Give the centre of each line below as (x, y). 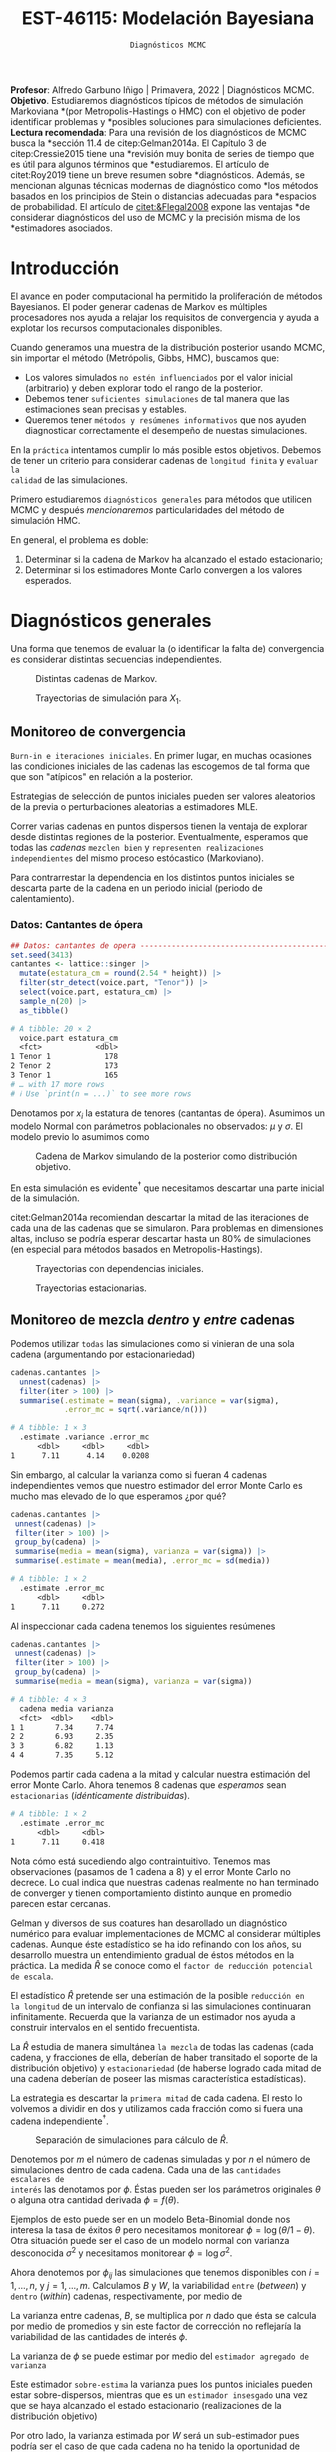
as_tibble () (44, 1010)
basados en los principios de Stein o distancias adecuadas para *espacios (163, 196)
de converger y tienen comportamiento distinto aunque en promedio (151, 1893)
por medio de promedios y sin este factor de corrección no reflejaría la (156, 2326)
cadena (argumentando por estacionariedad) (103, 1354)
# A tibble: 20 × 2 (51, 1028)
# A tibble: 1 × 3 (48, 1428)
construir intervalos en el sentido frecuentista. (105, 2027)
